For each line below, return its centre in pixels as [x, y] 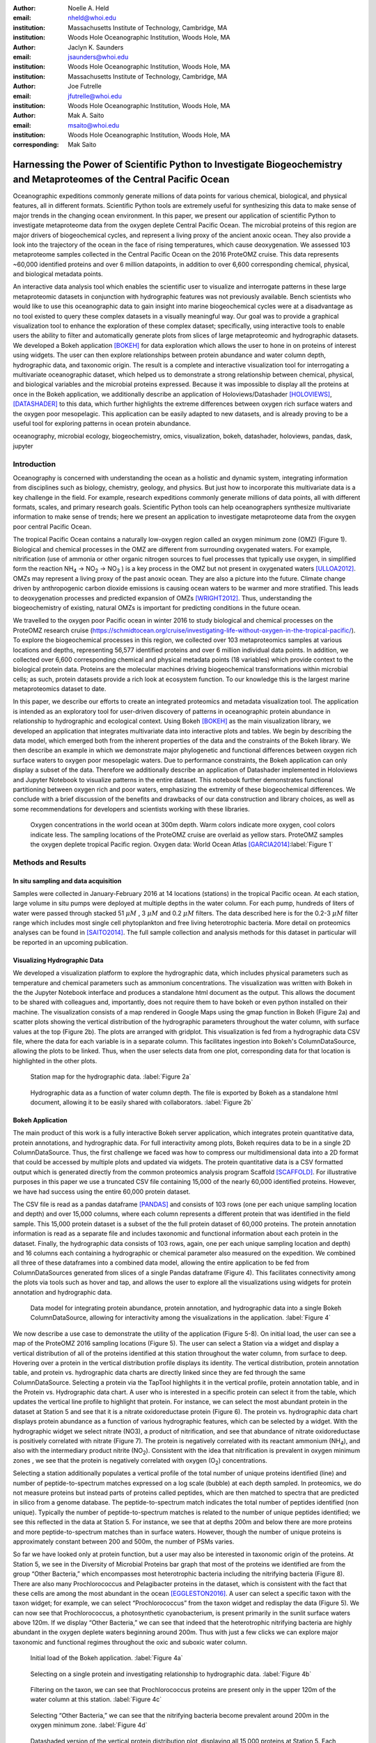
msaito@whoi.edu [94, 125]
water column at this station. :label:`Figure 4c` [96, 1699]
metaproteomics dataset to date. [60, 689]
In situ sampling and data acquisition [67, 881]
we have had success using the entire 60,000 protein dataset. [102, 1192]
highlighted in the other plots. [55, 1060]
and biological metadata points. [58, 274]
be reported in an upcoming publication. [70, 942]
